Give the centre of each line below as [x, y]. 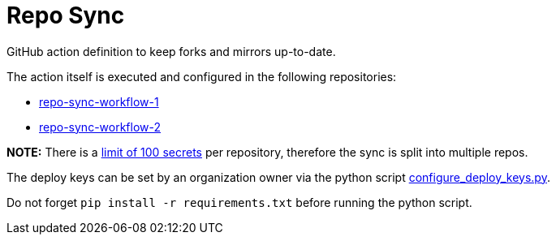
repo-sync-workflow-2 [100, 127]
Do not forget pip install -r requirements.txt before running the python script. [239, 202]
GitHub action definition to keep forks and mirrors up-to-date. [171, 51]
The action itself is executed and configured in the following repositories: [202, 76]
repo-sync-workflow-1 [99, 101]
